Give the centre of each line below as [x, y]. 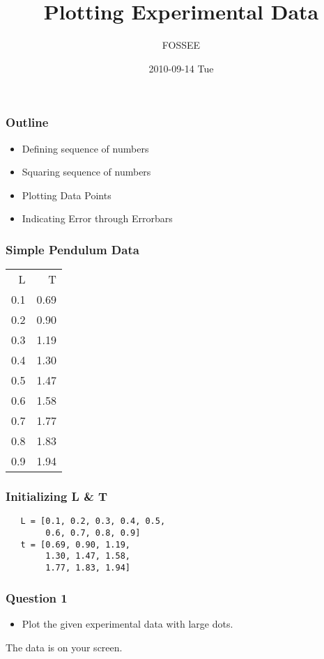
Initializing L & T [57, 496]
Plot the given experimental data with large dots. [128, 623]
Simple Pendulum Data [72, 249]
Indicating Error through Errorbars [97, 218]
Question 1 [37, 597]
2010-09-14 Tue [181, 68]
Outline [27, 122]
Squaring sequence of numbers [86, 172]
